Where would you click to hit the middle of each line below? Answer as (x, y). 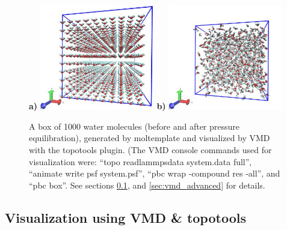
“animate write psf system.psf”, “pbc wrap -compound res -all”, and (155, 173)
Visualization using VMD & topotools (125, 217)
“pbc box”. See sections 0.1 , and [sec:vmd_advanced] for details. (147, 185)
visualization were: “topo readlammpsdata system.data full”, (140, 161)
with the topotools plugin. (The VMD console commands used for (150, 150)
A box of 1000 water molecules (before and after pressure (134, 126)
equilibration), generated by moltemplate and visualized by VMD (150, 138)
